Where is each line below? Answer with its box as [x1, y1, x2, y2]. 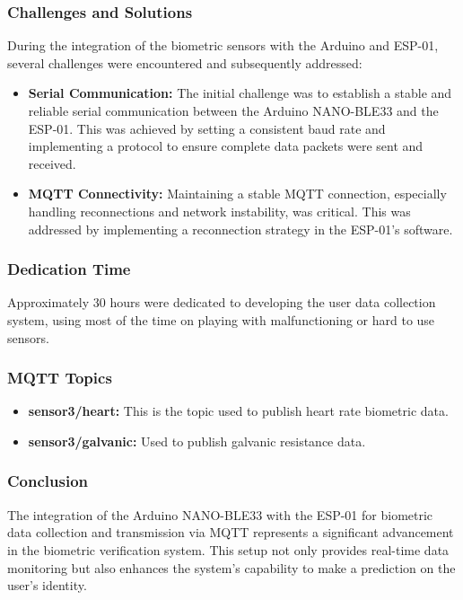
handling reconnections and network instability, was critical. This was [28, 201, 411, 220]
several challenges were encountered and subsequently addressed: [7, 53, 363, 72]
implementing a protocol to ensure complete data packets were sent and [28, 137, 424, 155]
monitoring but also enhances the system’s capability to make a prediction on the [7, 558, 456, 577]
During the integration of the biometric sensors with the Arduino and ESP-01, [7, 36, 439, 55]
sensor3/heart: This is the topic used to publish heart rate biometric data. [28, 401, 449, 420]
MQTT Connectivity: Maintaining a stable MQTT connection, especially [28, 184, 447, 203]
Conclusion [7, 470, 88, 492]
